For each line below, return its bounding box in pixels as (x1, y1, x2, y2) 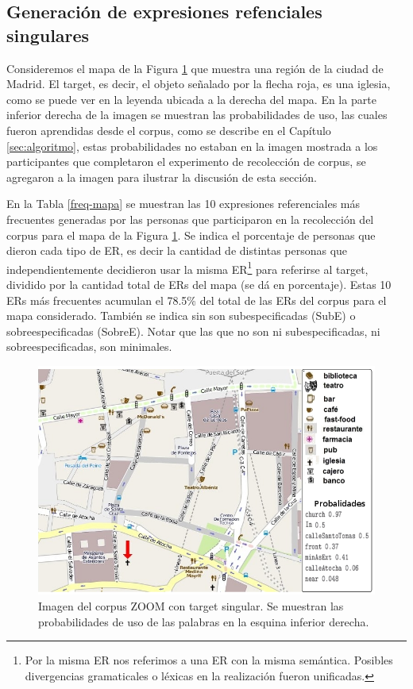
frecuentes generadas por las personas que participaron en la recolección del (6, 210, 374, 227)
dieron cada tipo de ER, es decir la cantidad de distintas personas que (6, 242, 348, 259)
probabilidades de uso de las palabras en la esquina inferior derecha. (38, 613, 369, 629)
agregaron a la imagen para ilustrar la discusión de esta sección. (6, 168, 318, 185)
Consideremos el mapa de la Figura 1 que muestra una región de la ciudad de (6, 60, 384, 76)
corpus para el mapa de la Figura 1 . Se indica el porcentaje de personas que (6, 226, 376, 243)
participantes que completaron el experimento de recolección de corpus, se (6, 153, 366, 170)
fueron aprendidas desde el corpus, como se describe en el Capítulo (6, 121, 331, 138)
